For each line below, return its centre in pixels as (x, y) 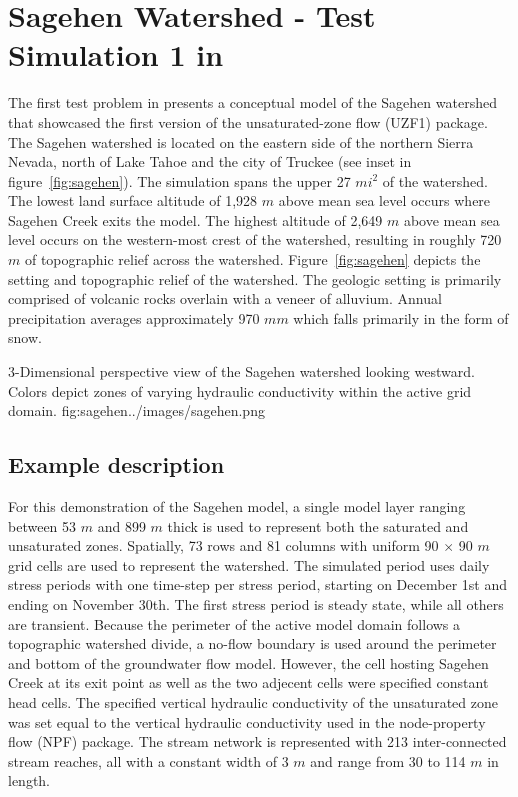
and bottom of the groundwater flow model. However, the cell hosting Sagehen (248, 662)
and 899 (121, 525)
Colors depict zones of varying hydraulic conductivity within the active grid (240, 390)
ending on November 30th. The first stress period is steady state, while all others (256, 603)
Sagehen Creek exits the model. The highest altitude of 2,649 (195, 219)
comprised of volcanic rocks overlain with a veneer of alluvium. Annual (225, 298)
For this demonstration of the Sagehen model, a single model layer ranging (237, 506)
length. (29, 780)
